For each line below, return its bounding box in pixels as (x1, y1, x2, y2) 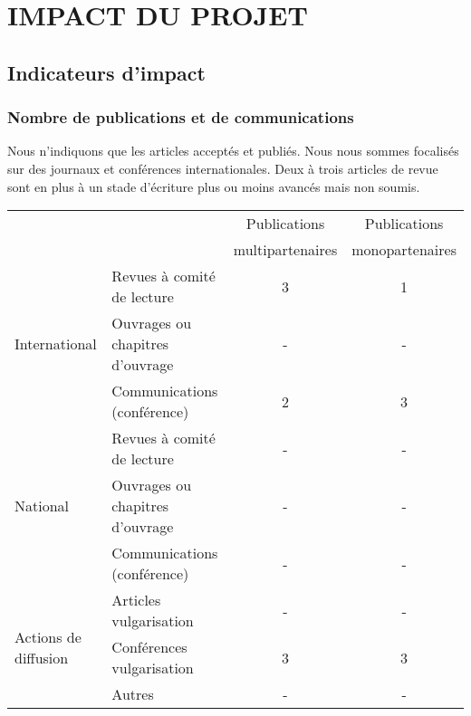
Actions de (14, 625, 82, 647)
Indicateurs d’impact (7, 58, 206, 86)
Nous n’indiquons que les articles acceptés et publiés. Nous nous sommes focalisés (7, 141, 459, 160)
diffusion (14, 646, 69, 668)
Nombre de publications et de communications (7, 106, 354, 129)
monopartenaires (351, 239, 457, 261)
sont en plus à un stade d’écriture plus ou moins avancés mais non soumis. (7, 177, 420, 196)
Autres (111, 683, 154, 705)
